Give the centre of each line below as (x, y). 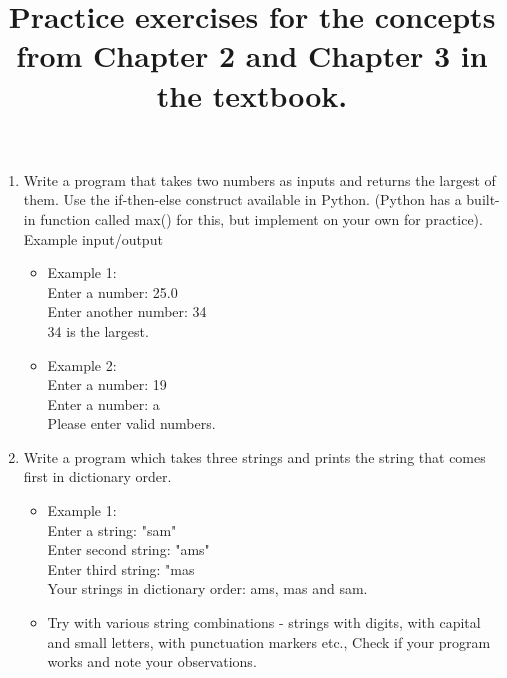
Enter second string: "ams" (128, 549)
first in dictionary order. (97, 476)
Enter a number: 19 (107, 384)
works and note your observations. (152, 661)
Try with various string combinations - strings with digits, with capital (264, 622)
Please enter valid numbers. (131, 423)
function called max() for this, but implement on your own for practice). (261, 218)
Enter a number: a (103, 403)
